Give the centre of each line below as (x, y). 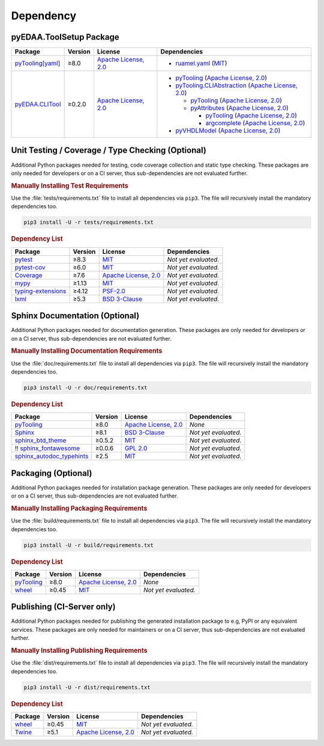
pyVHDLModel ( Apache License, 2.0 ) (228, 131)
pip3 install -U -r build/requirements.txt (89, 545)
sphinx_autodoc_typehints (52, 456)
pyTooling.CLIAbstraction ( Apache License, (237, 85)
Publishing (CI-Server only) (64, 607)
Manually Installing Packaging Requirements (79, 508)
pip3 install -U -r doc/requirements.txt (85, 387)
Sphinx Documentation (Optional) (75, 316)
